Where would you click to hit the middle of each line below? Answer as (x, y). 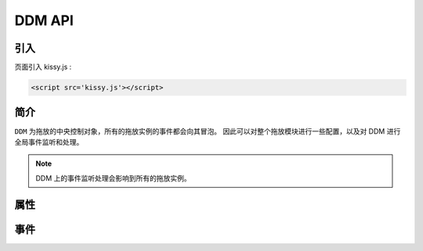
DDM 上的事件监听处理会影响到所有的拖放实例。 (113, 178)
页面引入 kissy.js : (43, 67)
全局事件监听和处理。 (49, 142)
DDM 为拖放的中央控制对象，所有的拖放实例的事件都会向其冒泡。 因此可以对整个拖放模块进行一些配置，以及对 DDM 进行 (208, 131)
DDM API (44, 20)
